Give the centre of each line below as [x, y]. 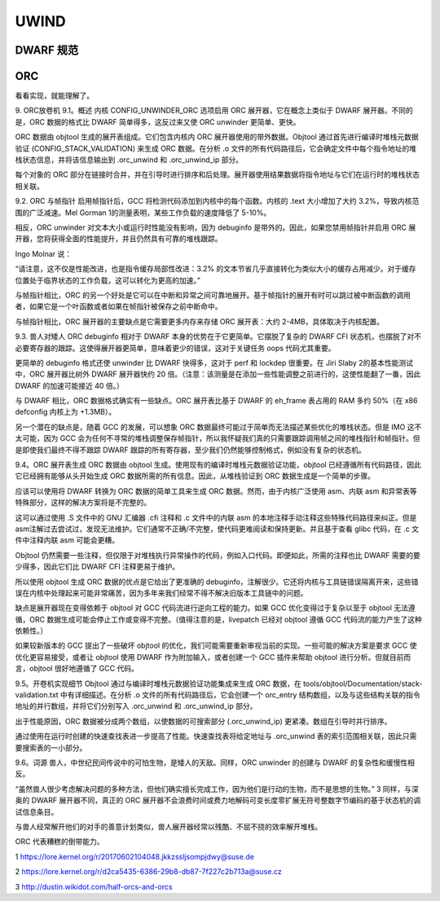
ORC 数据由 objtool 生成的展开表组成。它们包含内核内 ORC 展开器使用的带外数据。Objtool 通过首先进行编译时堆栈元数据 [217, 137]
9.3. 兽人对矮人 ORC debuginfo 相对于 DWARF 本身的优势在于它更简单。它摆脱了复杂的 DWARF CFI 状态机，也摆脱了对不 [218, 336]
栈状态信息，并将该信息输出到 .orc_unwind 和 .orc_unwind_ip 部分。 [129, 160]
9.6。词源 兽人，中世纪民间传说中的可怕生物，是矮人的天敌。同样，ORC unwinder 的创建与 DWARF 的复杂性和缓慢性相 [215, 763]
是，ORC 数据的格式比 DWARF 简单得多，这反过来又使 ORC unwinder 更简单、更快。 [158, 121]
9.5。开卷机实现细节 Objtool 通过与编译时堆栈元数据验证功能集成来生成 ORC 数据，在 [158, 683]
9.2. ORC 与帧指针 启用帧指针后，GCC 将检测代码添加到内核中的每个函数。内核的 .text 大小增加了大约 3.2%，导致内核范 [217, 201]
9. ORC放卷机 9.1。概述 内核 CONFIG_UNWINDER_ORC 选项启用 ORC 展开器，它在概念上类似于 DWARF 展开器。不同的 [214, 111]
